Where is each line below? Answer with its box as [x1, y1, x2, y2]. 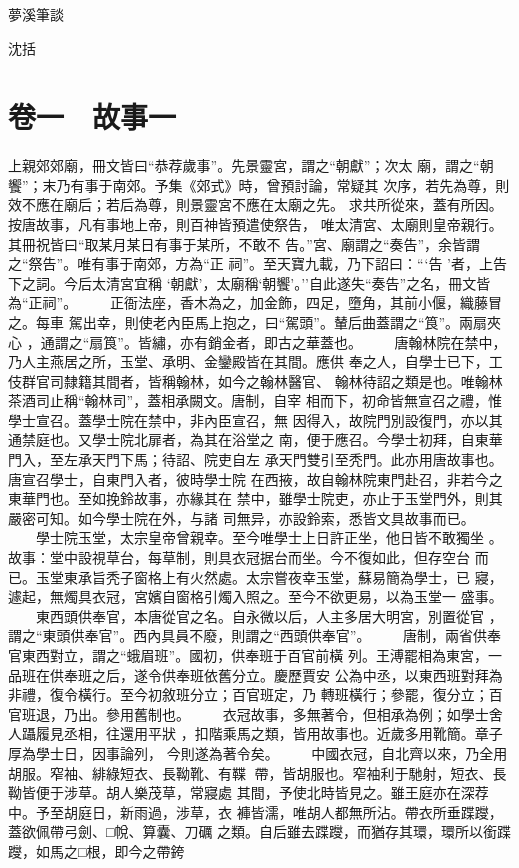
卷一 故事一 [8, 96, 177, 137]
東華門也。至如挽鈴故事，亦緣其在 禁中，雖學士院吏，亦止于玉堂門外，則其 [8, 488, 503, 509]
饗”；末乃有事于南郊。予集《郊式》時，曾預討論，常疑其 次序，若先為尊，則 [8, 174, 510, 195]
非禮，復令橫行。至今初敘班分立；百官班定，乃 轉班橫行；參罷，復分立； [8, 684, 489, 705]
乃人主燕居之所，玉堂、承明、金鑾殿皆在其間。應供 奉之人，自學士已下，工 [8, 351, 503, 372]
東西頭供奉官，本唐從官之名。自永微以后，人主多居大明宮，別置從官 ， [35, 605, 503, 626]
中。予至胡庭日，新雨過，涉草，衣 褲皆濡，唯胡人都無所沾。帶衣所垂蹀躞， [8, 801, 503, 822]
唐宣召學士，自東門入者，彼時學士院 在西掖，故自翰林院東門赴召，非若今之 [8, 468, 503, 489]
